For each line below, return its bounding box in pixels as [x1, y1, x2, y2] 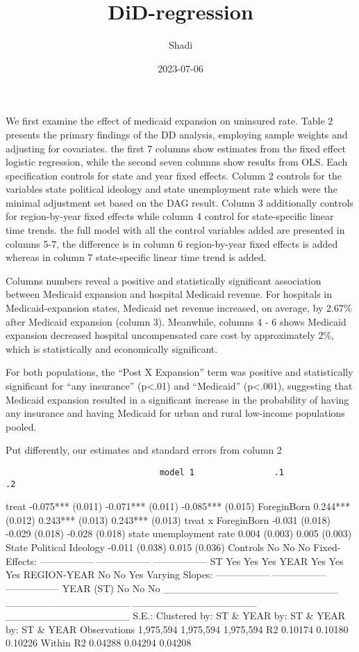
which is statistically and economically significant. [6, 341, 218, 356]
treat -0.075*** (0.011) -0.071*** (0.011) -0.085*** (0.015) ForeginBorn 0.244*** [6, 499, 351, 514]
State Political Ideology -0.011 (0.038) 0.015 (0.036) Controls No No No [6, 540, 310, 555]
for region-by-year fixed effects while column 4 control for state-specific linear [6, 209, 334, 223]
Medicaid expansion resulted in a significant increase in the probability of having [6, 392, 349, 406]
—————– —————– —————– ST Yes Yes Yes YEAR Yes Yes [40, 553, 344, 568]
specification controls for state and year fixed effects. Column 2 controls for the [6, 168, 342, 182]
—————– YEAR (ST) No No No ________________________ [6, 580, 339, 595]
